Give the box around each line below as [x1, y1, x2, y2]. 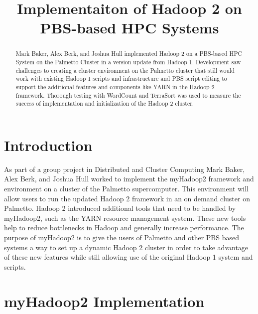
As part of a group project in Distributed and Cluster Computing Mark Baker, [4, 163, 245, 174]
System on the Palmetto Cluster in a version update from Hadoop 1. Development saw [15, 58, 241, 66]
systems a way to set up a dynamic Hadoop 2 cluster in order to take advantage [4, 242, 249, 252]
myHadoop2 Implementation [4, 291, 205, 311]
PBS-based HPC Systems [40, 17, 219, 38]
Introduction [4, 135, 93, 155]
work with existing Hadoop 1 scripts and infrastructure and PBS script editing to [15, 74, 227, 83]
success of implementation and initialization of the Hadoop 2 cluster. [15, 99, 194, 108]
